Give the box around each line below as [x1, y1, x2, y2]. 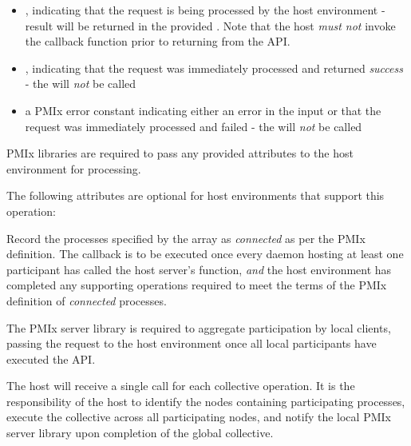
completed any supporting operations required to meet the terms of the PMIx [6, 277, 387, 293]
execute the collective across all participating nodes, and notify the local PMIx [6, 408, 391, 425]
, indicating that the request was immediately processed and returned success [25, 59, 403, 76]
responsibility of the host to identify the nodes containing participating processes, [6, 392, 405, 409]
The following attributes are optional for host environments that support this [6, 187, 385, 204]
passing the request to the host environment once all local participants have [6, 335, 377, 352]
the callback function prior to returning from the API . [25, 33, 290, 50]
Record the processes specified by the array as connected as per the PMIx [6, 229, 366, 246]
